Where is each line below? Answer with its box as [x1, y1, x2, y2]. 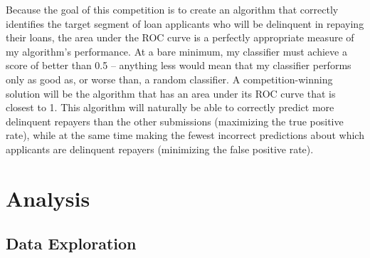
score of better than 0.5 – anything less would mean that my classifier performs [6, 58, 351, 73]
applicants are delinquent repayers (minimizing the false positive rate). [6, 141, 314, 156]
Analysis [6, 183, 90, 212]
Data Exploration [6, 232, 137, 254]
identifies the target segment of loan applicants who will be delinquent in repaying [6, 16, 364, 31]
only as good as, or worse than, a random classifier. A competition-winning [6, 71, 333, 86]
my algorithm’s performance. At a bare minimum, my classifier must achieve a [6, 43, 347, 58]
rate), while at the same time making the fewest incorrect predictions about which [6, 128, 364, 143]
